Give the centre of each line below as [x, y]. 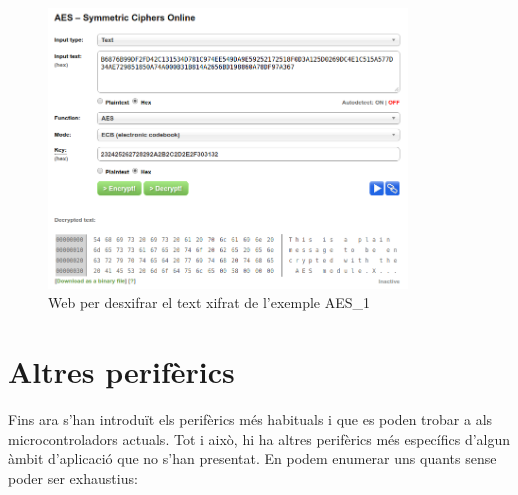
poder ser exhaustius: [73, 477]
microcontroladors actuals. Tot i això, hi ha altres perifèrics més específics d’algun [259, 438]
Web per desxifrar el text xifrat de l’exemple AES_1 [209, 302]
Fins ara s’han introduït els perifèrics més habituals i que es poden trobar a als [250, 419]
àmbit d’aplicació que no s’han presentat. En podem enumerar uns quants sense [252, 458]
